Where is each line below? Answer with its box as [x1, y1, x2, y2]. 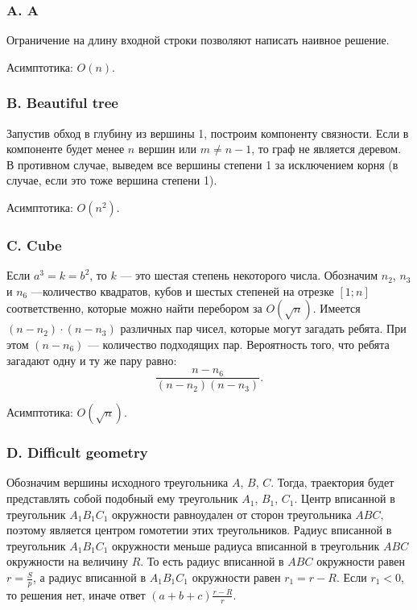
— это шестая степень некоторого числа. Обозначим [120, 267, 378, 284]
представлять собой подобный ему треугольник [6, 490, 238, 507]
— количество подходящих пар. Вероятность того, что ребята [87, 336, 390, 352]
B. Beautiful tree [6, 93, 118, 113]
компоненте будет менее [6, 140, 125, 157]
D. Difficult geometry [6, 442, 148, 463]
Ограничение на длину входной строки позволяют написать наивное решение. [6, 31, 390, 48]
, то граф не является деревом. [251, 140, 402, 157]
